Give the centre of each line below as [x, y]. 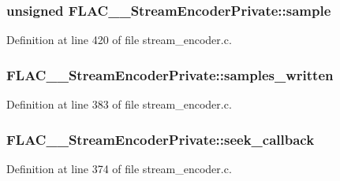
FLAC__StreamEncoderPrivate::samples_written [170, 74]
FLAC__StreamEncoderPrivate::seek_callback [161, 139]
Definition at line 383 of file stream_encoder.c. [119, 104]
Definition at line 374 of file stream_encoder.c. [119, 168]
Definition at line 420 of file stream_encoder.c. [119, 40]
